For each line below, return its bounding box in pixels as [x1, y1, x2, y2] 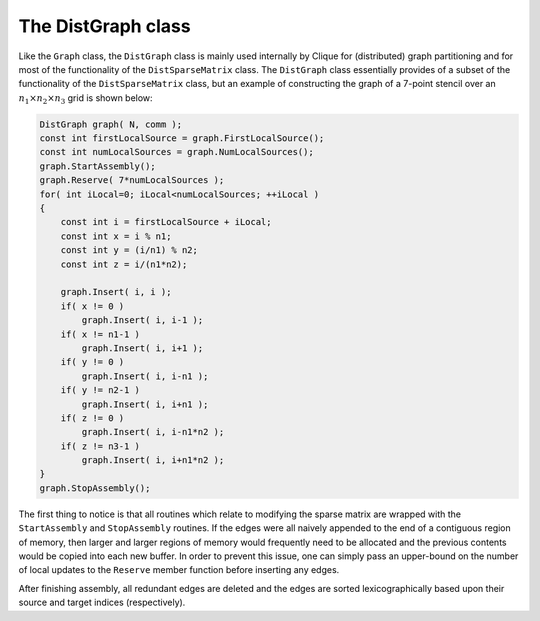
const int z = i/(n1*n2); [60, 258, 188, 270]
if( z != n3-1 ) [60, 440, 140, 452]
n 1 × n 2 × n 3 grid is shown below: [18, 91, 154, 106]
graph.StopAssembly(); [39, 482, 151, 494]
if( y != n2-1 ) [60, 385, 140, 396]
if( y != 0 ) [60, 356, 125, 368]
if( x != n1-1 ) [60, 328, 140, 340]
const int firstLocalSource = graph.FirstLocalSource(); [39, 133, 325, 144]
